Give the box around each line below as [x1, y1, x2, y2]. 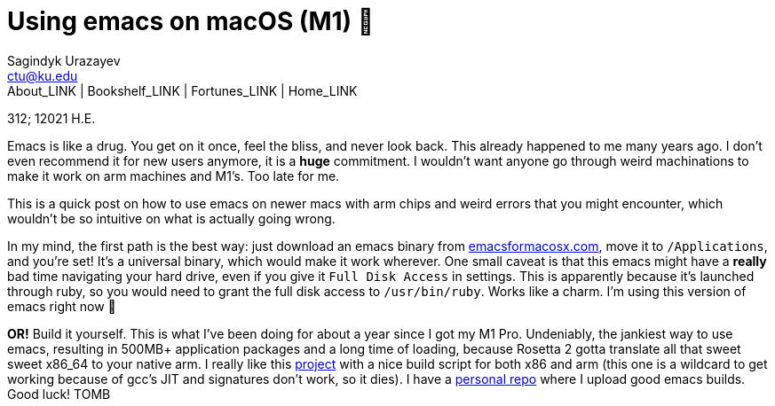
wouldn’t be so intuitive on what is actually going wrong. [7, 210, 336, 226]
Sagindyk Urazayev [7, 52, 121, 68]
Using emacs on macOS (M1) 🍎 [7, 6, 375, 36]
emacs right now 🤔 [7, 298, 116, 314]
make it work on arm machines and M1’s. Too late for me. [7, 168, 340, 183]
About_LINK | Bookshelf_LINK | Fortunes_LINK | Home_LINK [7, 82, 358, 98]
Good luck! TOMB [7, 386, 111, 402]
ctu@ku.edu [7, 67, 78, 83]
